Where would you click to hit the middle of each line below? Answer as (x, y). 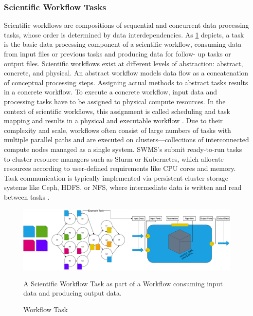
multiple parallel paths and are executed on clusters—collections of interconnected (126, 139)
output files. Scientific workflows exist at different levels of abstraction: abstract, (124, 63)
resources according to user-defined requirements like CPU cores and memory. (120, 168)
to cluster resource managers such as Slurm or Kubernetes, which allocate (114, 158)
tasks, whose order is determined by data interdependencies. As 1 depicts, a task (124, 34)
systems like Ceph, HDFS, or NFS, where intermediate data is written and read (123, 187)
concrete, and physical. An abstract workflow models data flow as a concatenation (126, 73)
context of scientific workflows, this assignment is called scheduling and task (117, 111)
